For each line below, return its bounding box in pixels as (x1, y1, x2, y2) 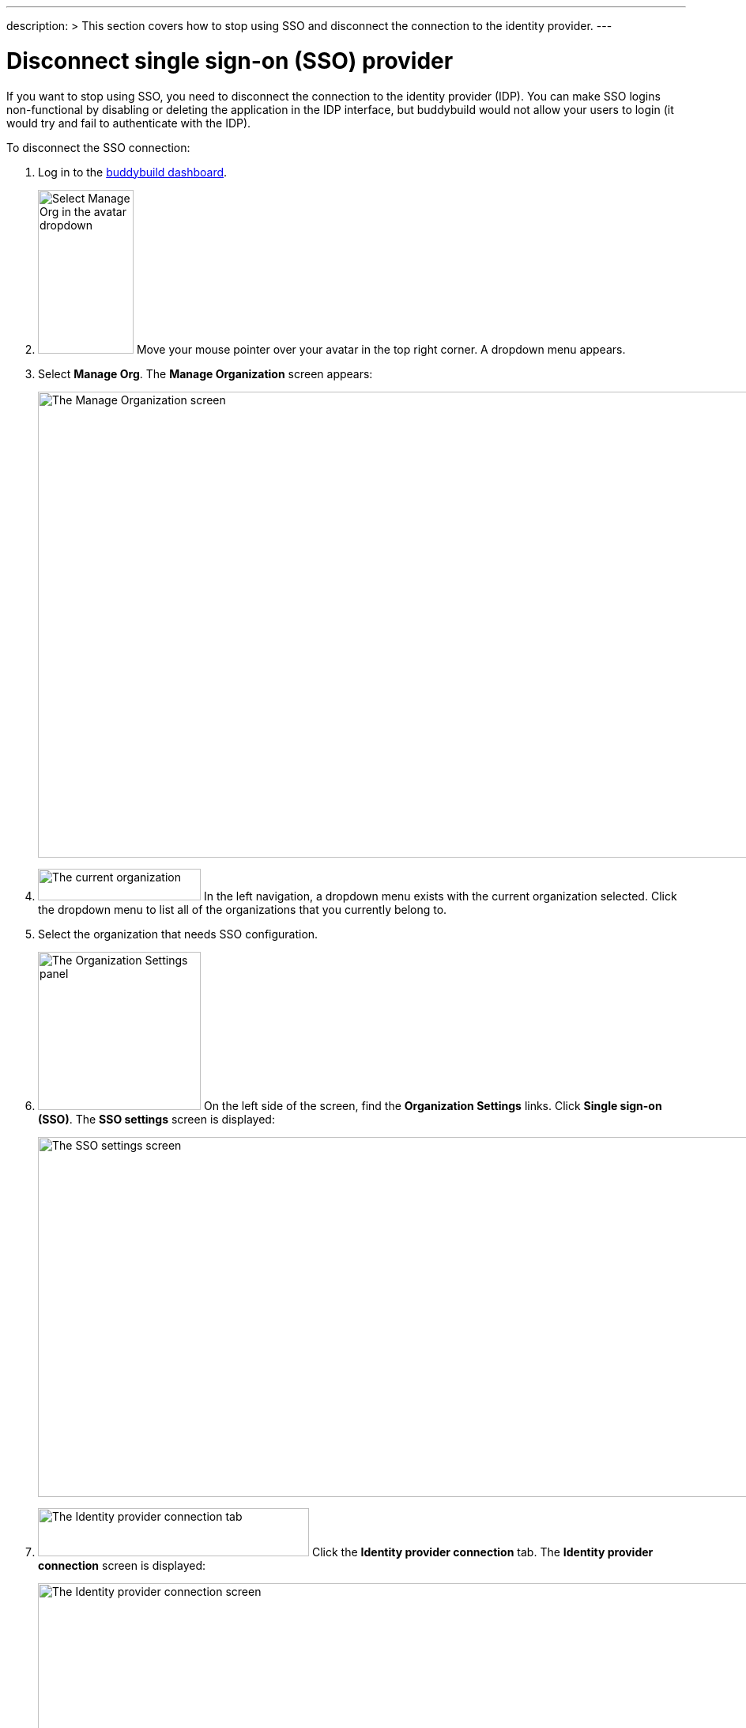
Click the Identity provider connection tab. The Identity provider (311, 1544, 654, 1559)
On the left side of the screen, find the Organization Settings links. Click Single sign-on (203, 1098, 662, 1112)
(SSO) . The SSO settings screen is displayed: (38, 1112, 275, 1126)
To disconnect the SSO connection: (6, 140, 190, 154)
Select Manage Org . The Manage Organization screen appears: (38, 366, 373, 381)
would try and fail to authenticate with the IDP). (6, 116, 251, 130)
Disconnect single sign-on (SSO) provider (6, 47, 454, 74)
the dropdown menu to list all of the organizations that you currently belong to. (38, 902, 447, 916)
